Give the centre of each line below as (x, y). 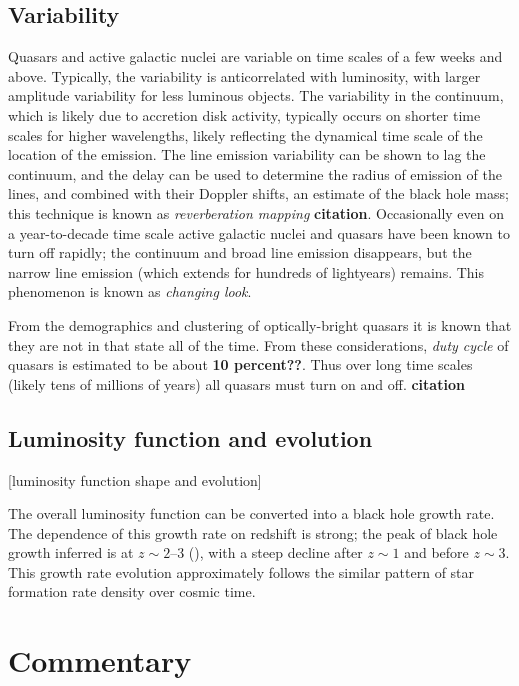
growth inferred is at (71, 552)
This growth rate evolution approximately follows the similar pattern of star (241, 571)
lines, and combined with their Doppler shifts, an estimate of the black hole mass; (258, 193)
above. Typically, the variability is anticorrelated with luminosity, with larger (244, 75)
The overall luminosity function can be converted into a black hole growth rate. (251, 513)
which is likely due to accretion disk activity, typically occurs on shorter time (244, 114)
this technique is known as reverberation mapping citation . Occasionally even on (256, 212)
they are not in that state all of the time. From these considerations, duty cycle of (258, 344)
